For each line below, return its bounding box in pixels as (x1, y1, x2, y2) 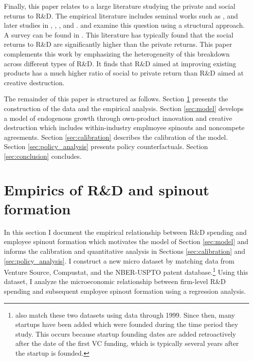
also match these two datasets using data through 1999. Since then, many (15, 309, 235, 320)
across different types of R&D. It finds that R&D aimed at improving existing (4, 58, 236, 68)
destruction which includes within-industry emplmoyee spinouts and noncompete (4, 122, 245, 133)
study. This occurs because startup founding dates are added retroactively (15, 328, 236, 339)
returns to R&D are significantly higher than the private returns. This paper (4, 39, 232, 49)
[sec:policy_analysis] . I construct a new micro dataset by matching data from (4, 255, 235, 266)
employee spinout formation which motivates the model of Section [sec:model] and (4, 236, 249, 247)
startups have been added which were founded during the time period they (15, 319, 238, 329)
